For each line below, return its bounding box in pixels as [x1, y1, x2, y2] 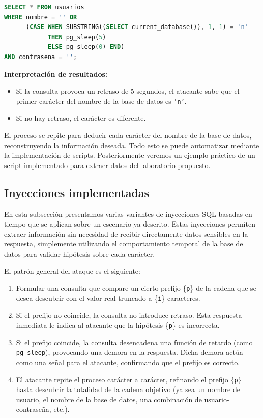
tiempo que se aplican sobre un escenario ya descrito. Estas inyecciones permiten [4, 218, 255, 229]
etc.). [53, 404, 70, 414]
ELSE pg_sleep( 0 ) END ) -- [47, 43, 135, 51]
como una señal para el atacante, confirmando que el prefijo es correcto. [16, 356, 240, 367]
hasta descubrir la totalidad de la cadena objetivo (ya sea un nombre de [16, 384, 240, 395]
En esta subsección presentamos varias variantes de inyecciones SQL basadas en [4, 208, 252, 219]
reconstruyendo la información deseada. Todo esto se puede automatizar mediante [4, 140, 259, 150]
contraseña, [16, 404, 51, 414]
